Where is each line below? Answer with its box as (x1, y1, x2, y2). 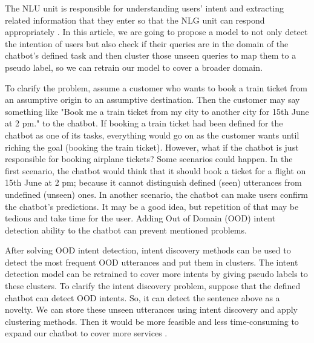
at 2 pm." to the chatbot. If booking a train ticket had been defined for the (5, 117, 283, 129)
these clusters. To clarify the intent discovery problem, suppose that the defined (5, 279, 301, 292)
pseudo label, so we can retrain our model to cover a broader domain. (5, 60, 263, 73)
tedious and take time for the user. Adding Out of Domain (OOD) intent (5, 212, 276, 224)
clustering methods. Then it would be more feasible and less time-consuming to (5, 315, 299, 327)
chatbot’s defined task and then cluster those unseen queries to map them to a (5, 49, 296, 62)
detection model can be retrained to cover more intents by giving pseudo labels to (5, 267, 308, 280)
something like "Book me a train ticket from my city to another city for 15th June (5, 105, 309, 117)
